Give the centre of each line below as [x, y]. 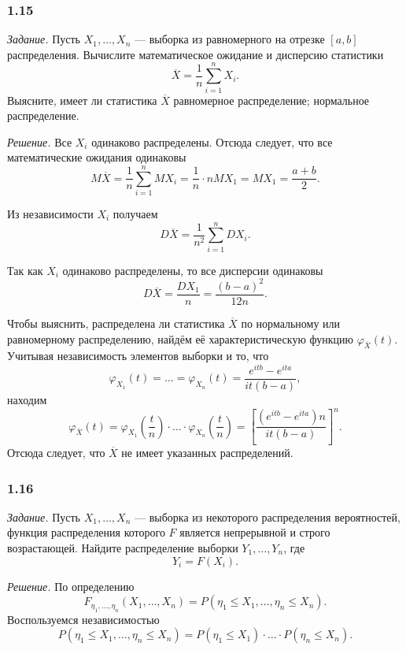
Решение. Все [40, 141]
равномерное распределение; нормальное [271, 100]
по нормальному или [291, 323]
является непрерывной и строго [255, 532]
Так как [25, 270]
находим [27, 400]
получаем [135, 214]
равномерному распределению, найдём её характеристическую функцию [181, 338]
